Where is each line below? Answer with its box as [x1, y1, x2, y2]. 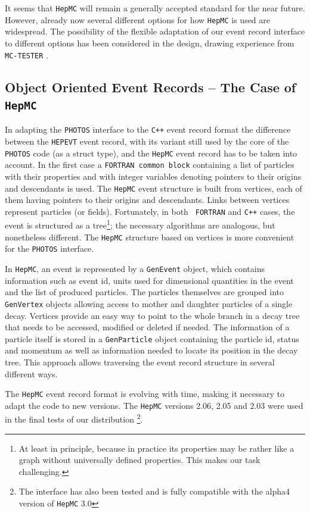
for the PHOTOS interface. [5, 242, 94, 255]
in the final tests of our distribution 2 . [5, 411, 143, 426]
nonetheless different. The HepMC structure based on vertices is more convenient [5, 230, 294, 243]
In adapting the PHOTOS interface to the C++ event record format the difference [5, 123, 291, 136]
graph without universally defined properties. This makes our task [18, 453, 261, 466]
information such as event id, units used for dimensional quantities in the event [5, 274, 294, 286]
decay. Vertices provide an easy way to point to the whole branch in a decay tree [5, 309, 300, 321]
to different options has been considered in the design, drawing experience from [5, 36, 294, 49]
